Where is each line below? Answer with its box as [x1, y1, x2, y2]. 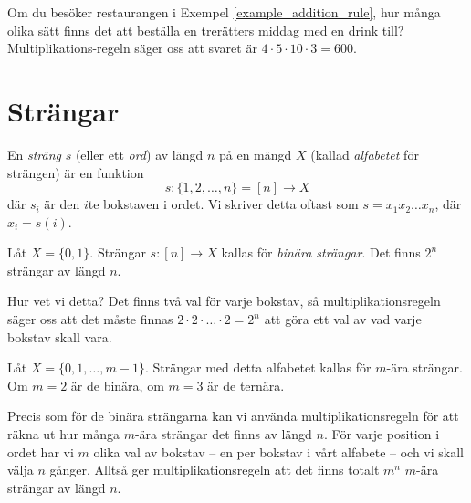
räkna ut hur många [7, 424, 120, 444]
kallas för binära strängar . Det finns [221, 243, 421, 262]
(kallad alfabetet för [310, 144, 419, 163]
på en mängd [219, 144, 292, 163]
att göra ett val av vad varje [264, 309, 422, 329]
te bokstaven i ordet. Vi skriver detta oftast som [88, 194, 359, 214]
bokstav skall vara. [7, 327, 112, 346]
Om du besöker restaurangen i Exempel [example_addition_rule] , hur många [7, 3, 441, 21]
